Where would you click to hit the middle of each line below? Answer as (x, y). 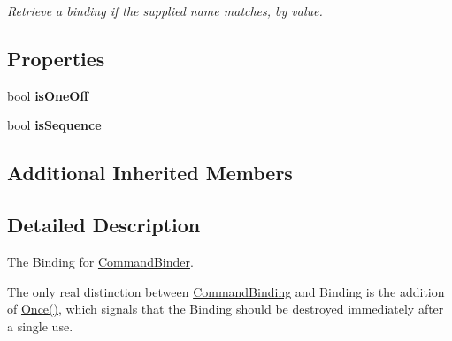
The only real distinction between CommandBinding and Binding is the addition (226, 291)
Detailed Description (104, 225)
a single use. (40, 326)
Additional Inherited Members (150, 173)
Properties (56, 58)
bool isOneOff (48, 95)
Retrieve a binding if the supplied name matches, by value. (165, 11)
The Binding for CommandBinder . (100, 261)
